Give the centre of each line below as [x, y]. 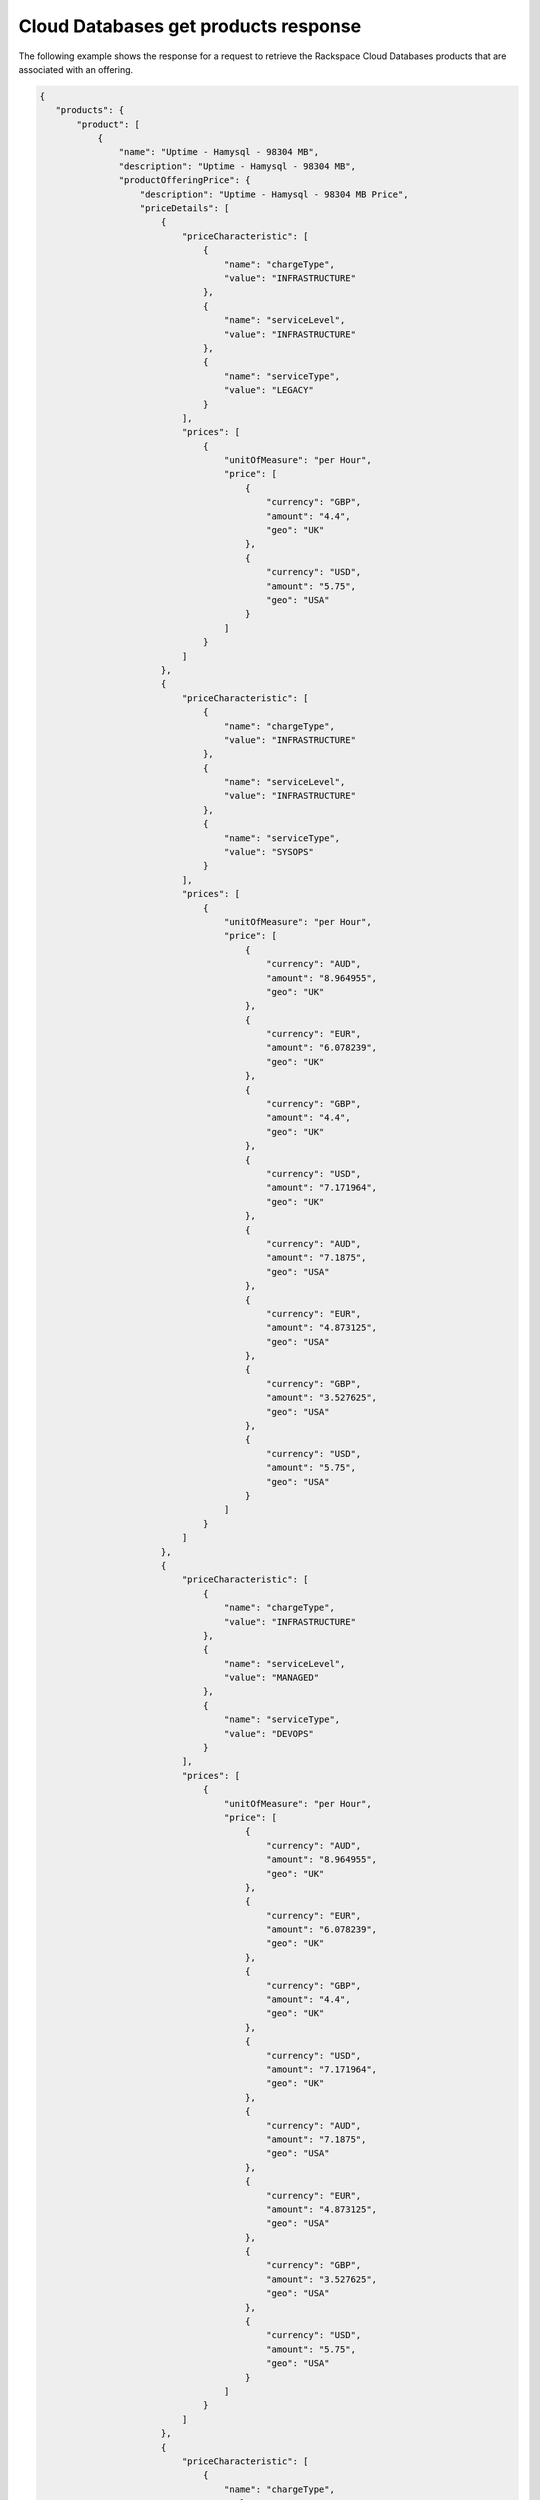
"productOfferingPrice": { [184, 180]
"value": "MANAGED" [271, 1678]
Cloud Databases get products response [190, 26]
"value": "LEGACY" [268, 390]
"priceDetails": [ [184, 208]
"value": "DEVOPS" [268, 1733]
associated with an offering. [76, 69]
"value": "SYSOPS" [268, 852]
